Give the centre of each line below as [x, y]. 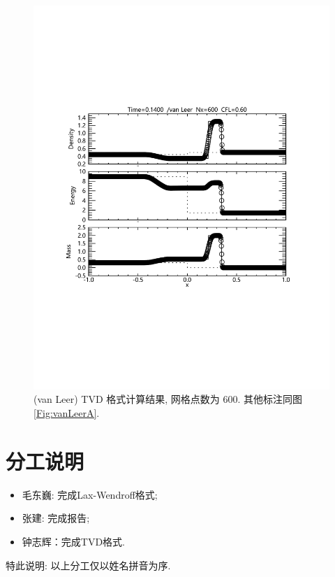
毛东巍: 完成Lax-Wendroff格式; [90, 494]
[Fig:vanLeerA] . [67, 413]
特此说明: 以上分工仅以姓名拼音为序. [88, 565]
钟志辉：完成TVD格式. [73, 541]
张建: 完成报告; [56, 518]
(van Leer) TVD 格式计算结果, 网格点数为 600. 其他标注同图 [168, 399]
